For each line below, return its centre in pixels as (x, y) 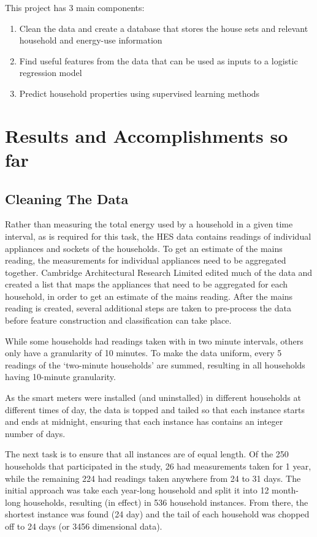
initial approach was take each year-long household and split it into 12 (137, 490)
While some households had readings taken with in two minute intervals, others (154, 341)
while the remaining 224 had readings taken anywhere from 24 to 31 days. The (153, 478)
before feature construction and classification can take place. (118, 320)
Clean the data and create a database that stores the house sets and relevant (164, 28)
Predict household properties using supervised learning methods (139, 93)
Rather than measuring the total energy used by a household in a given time (149, 224)
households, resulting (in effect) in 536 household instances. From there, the (166, 502)
